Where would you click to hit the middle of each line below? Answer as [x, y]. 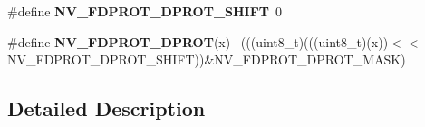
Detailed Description [106, 108]
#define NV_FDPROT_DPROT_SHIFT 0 [145, 11]
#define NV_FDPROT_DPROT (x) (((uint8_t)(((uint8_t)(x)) [198, 41]
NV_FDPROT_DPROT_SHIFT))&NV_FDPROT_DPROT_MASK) [207, 59]
